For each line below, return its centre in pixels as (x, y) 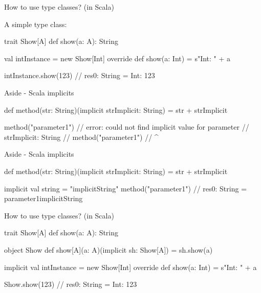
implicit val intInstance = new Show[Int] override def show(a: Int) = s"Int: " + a (130, 267)
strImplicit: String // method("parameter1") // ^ (81, 137)
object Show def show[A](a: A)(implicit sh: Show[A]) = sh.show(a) (108, 249)
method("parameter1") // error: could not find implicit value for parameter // (127, 127)
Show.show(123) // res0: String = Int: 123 (71, 284)
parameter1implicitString (43, 198)
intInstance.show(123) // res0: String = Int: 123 (80, 75)
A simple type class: (36, 24)
